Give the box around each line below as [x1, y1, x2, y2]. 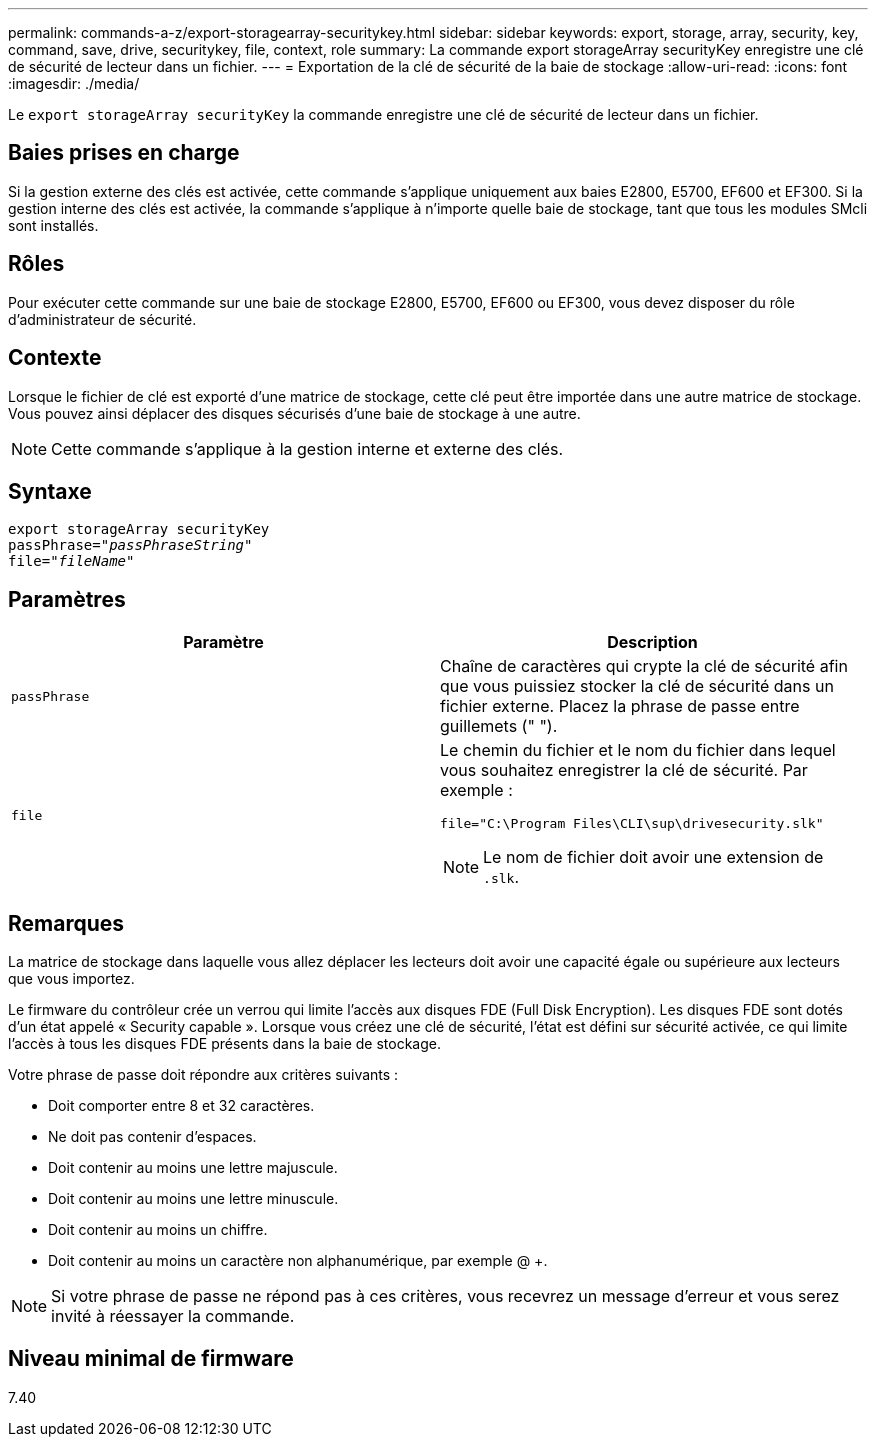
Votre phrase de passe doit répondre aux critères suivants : [8, 1066, 399, 1084]
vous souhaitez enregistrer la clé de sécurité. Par [440, 760, 808, 781]
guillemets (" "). [440, 716, 558, 737]
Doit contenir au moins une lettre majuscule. [48, 1159, 338, 1177]
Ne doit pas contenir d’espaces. [48, 1128, 257, 1146]
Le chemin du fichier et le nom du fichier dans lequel [440, 740, 836, 761]
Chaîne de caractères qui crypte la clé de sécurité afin [440, 656, 848, 677]
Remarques [8, 910, 125, 936]
